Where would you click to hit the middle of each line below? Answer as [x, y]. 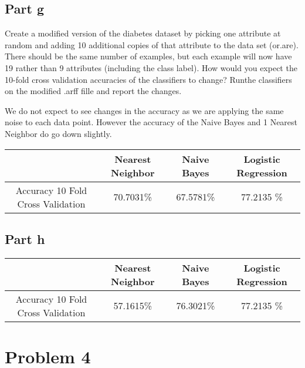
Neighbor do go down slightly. [58, 133]
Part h [25, 238]
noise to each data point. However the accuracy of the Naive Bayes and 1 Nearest [151, 122]
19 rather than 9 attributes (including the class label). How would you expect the [151, 67]
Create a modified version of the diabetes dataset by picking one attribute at [143, 33]
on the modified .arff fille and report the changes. [93, 91]
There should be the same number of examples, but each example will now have [148, 56]
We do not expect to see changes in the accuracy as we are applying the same [144, 110]
